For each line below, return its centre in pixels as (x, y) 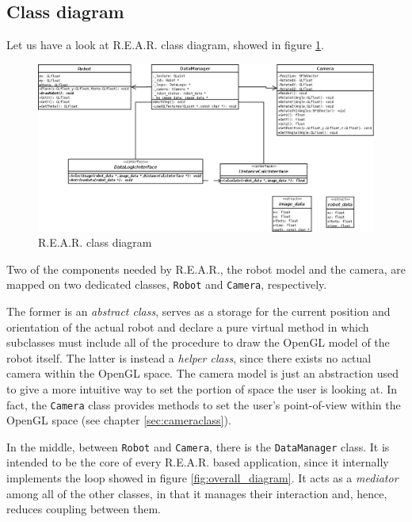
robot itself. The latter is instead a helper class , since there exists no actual (189, 357)
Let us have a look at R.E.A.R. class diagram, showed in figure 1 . (165, 45)
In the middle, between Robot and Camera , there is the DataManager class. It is (198, 446)
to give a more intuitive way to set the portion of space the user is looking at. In (202, 388)
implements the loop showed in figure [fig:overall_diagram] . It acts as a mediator (202, 478)
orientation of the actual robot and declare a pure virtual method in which (188, 326)
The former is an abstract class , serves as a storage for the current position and (198, 311)
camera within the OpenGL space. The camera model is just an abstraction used (203, 373)
